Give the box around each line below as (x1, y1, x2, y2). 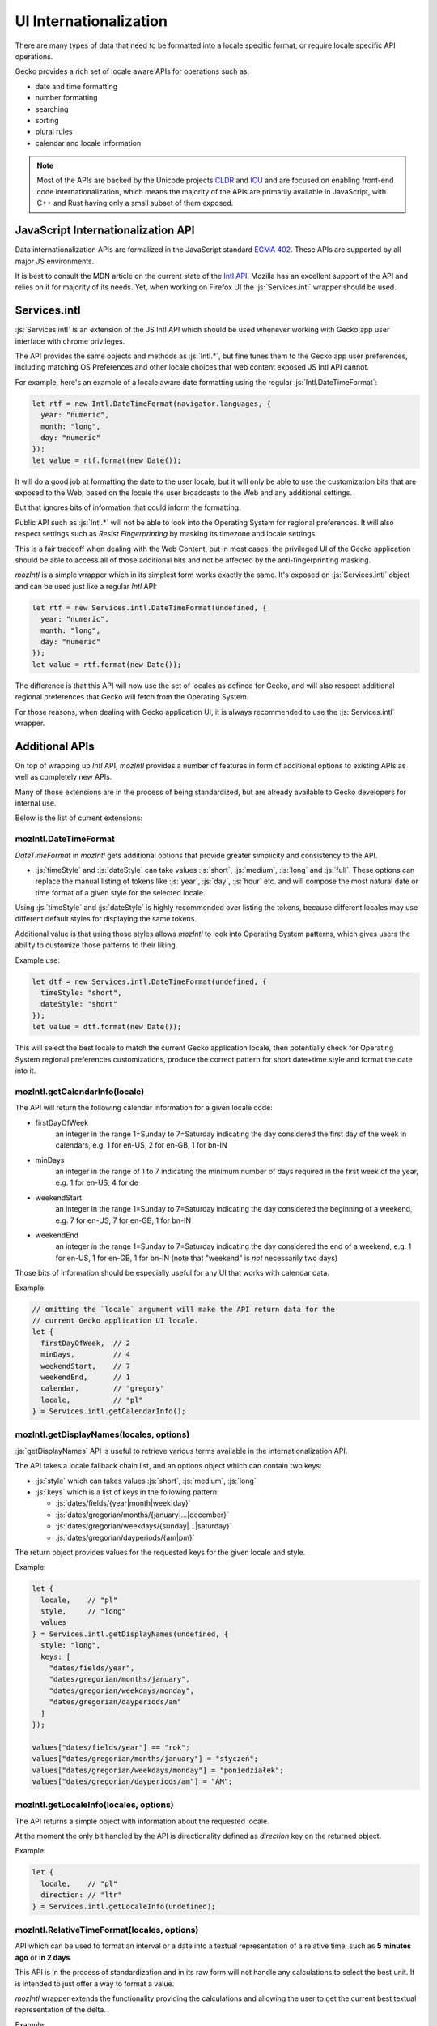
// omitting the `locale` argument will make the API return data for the (32, 1305, 336, 1314)
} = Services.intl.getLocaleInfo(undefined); (32, 1901, 216, 1911)
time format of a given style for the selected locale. (35, 887, 206, 897)
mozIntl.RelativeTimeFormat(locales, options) (15, 1924, 199, 1935)
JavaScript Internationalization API (15, 224, 195, 237)
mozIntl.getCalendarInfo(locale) (15, 1086, 145, 1097)
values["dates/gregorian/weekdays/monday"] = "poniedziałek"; (32, 1765, 284, 1775)
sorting (35, 115, 60, 125)
